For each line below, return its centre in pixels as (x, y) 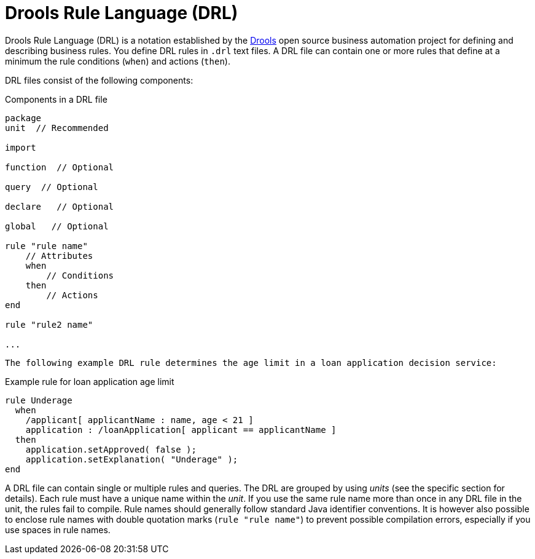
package (23, 118)
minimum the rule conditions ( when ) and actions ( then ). (118, 61)
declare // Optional (60, 206)
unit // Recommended (57, 128)
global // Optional (57, 226)
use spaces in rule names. (58, 529)
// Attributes (59, 256)
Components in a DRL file (56, 99)
